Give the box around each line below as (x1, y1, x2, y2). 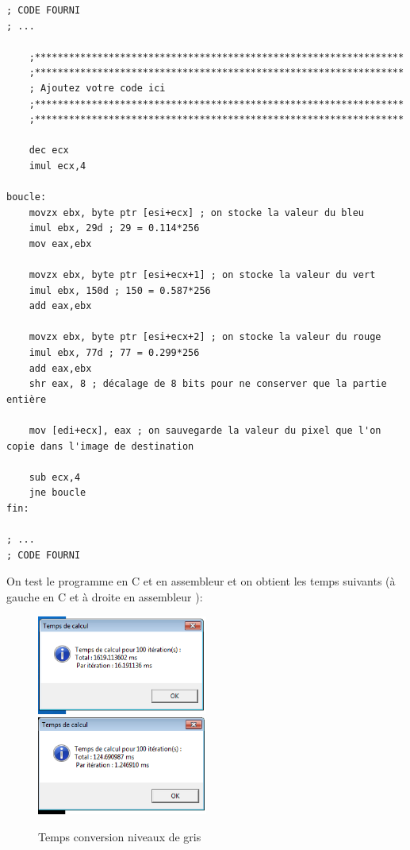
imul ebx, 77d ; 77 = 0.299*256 (29, 347, 200, 359)
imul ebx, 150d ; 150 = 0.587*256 (29, 284, 211, 296)
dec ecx (29, 145, 69, 156)
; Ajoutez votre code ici (29, 82, 166, 94)
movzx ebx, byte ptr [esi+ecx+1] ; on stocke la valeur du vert (29, 269, 376, 281)
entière (6, 393, 47, 405)
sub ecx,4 (29, 471, 81, 483)
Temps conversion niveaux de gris (38, 828, 201, 844)
